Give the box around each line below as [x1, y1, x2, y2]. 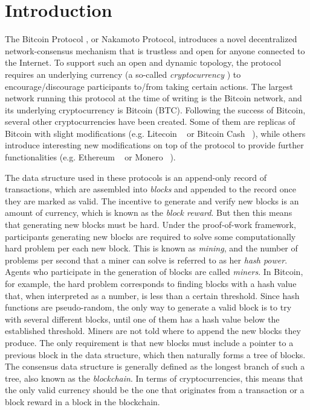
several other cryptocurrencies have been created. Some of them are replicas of [5, 115, 295, 128]
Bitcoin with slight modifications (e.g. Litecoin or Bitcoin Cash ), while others [5, 127, 306, 139]
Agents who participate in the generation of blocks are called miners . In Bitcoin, [5, 265, 303, 278]
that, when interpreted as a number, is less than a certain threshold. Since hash [5, 289, 300, 301]
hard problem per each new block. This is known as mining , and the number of [5, 242, 298, 254]
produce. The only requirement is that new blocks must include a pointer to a [5, 336, 294, 348]
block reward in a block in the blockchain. [5, 395, 160, 408]
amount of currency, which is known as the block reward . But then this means [5, 206, 292, 219]
